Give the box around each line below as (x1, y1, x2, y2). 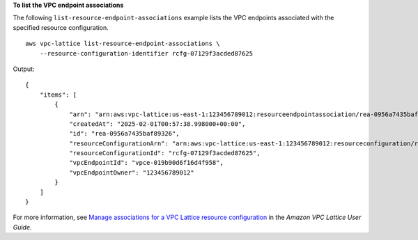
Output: (13, 65, 35, 73)
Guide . (13, 223, 32, 231)
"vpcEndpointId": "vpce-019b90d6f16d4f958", (69, 159, 224, 167)
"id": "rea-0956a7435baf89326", (69, 129, 180, 138)
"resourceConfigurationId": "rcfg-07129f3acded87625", (69, 150, 261, 157)
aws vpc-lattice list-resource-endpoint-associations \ (25, 40, 220, 48)
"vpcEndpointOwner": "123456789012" (69, 168, 194, 177)
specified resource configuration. (13, 23, 109, 31)
